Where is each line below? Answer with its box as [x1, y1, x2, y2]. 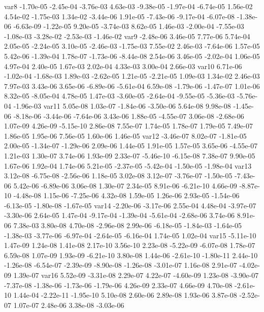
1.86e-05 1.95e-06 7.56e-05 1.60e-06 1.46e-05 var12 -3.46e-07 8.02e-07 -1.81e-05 [4, 130, 247, 141]
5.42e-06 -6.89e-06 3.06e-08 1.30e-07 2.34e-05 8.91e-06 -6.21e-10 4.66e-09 [13, 180, 237, 191]
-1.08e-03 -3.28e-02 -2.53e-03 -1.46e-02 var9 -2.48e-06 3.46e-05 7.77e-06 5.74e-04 [4, 30, 250, 41]
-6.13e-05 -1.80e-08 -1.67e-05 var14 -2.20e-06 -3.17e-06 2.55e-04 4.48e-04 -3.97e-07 [4, 200, 256, 210]
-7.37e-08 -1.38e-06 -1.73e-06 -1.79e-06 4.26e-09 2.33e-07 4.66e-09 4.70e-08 [4, 279, 233, 290]
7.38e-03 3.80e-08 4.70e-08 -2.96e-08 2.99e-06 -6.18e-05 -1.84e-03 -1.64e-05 [13, 220, 242, 231]
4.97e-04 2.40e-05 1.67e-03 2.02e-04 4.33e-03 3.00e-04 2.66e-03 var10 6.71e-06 [4, 60, 242, 71]
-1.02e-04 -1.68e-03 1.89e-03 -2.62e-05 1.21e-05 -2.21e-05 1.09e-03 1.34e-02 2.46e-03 [4, 71, 260, 81]
